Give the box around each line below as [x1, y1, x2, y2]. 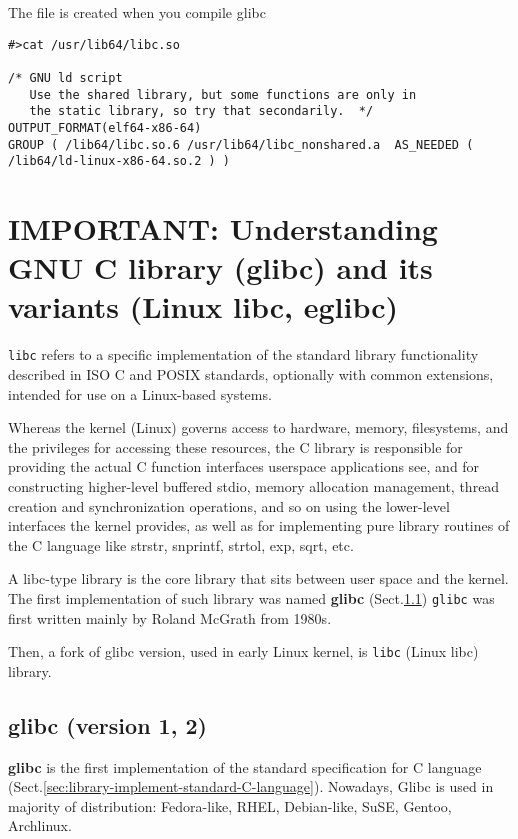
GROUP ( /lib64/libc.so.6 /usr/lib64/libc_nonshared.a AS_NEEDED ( [8, 137, 474, 152]
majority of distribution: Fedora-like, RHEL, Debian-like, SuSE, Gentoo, [8, 795, 452, 816]
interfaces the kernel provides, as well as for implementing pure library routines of [8, 515, 510, 536]
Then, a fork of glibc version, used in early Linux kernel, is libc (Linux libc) [8, 641, 479, 662]
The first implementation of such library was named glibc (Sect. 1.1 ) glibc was [8, 587, 495, 608]
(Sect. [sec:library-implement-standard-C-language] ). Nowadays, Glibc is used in [8, 776, 494, 797]
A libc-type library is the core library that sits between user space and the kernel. [8, 568, 509, 589]
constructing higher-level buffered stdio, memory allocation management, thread [8, 475, 500, 496]
